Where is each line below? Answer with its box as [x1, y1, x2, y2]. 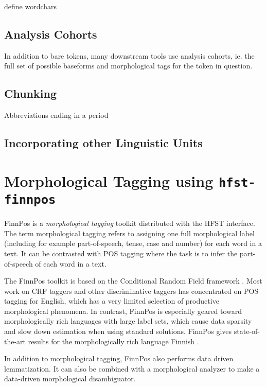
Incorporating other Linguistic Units [4, 135, 203, 151]
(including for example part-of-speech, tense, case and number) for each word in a [4, 238, 262, 249]
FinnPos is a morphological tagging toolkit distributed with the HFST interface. [4, 218, 255, 228]
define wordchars [4, 1, 57, 11]
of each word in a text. [35, 258, 107, 269]
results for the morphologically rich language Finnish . [28, 336, 199, 346]
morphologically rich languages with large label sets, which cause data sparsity [4, 315, 252, 326]
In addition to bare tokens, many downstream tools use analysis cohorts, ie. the [4, 50, 255, 61]
